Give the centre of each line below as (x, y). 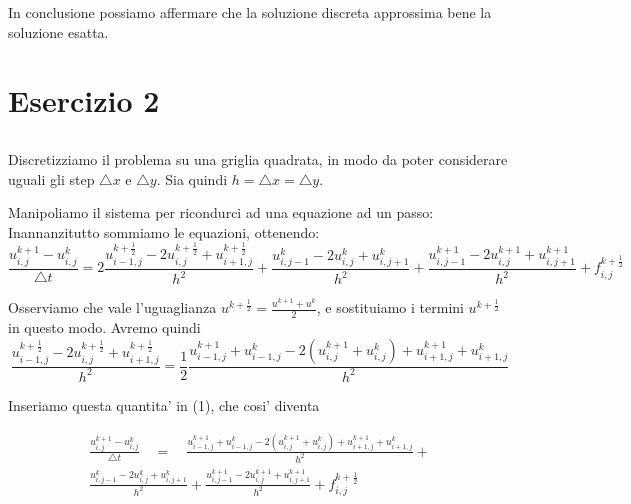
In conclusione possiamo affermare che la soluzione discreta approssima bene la (250, 12)
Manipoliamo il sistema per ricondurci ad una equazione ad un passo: (221, 212)
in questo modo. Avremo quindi (104, 327)
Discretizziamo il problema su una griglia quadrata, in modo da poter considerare (258, 158)
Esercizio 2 (84, 100)
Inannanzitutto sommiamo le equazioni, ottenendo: (164, 231)
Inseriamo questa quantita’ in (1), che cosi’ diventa (164, 404)
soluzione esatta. (58, 31)
